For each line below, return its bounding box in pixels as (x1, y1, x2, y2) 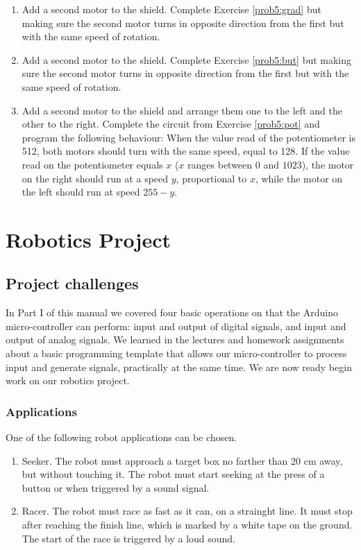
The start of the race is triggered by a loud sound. (22, 531, 236, 545)
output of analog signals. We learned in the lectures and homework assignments (6, 332, 344, 347)
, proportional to (176, 171, 247, 185)
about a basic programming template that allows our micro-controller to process (6, 346, 347, 361)
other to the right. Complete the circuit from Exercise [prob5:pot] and (22, 117, 320, 131)
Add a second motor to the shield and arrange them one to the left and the (22, 103, 342, 117)
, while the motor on (255, 171, 343, 185)
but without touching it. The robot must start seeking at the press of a (22, 467, 325, 481)
